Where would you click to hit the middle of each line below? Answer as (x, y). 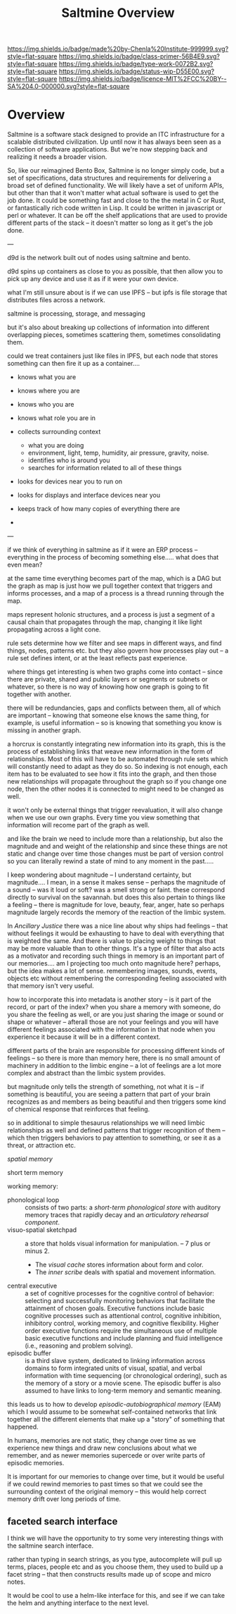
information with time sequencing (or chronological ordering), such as (126, 1376)
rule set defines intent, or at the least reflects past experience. (97, 658)
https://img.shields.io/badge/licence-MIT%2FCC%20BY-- (143, 79)
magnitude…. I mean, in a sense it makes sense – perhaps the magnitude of (117, 882)
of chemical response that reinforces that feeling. (79, 1109)
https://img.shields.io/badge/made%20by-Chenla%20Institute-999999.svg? (118, 49)
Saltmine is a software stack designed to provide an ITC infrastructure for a (116, 135)
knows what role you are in (57, 418)
